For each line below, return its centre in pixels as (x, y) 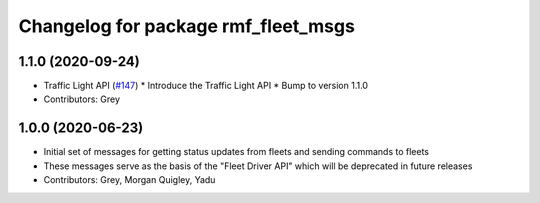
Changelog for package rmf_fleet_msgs (186, 26)
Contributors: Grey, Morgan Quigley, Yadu (129, 180)
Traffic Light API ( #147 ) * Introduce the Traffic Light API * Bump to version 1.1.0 (206, 86)
